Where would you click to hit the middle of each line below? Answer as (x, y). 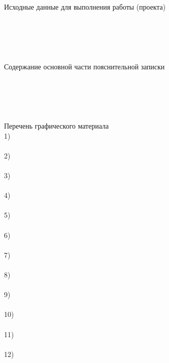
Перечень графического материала (57, 126)
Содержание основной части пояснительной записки (84, 66)
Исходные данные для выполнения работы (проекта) (85, 7)
